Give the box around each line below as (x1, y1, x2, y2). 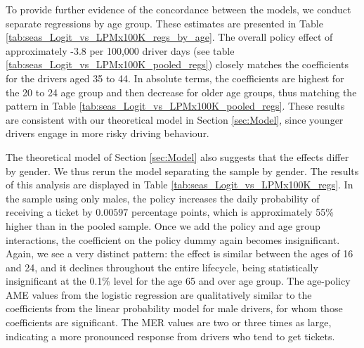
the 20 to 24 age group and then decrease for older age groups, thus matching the (6, 84, 357, 99)
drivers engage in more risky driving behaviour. (6, 126, 209, 141)
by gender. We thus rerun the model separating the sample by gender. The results (6, 163, 359, 178)
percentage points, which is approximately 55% (131, 205, 334, 219)
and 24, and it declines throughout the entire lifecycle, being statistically (6, 259, 318, 274)
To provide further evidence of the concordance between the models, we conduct (6, 2, 351, 16)
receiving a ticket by (6, 205, 93, 219)
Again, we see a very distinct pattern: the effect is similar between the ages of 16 (6, 246, 353, 261)
